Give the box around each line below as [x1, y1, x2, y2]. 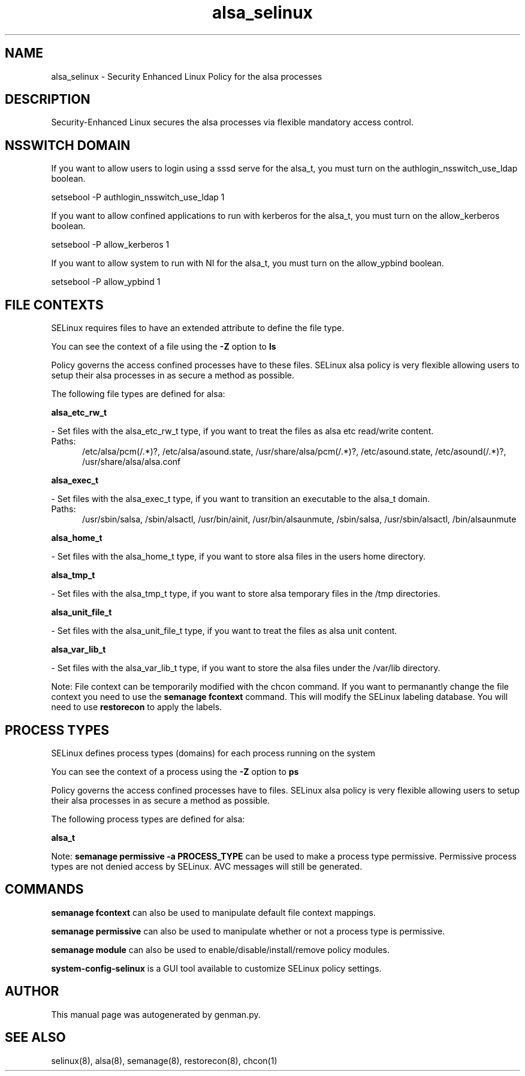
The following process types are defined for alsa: [51, 813, 245, 824]
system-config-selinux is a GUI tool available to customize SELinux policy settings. [51, 963, 382, 973]
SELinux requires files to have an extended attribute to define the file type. [51, 323, 345, 333]
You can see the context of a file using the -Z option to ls [51, 341, 276, 352]
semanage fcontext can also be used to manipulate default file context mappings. [51, 907, 376, 918]
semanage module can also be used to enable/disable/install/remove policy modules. [51, 944, 390, 955]
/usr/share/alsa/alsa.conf [82, 456, 181, 467]
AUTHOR [5, 984, 59, 999]
